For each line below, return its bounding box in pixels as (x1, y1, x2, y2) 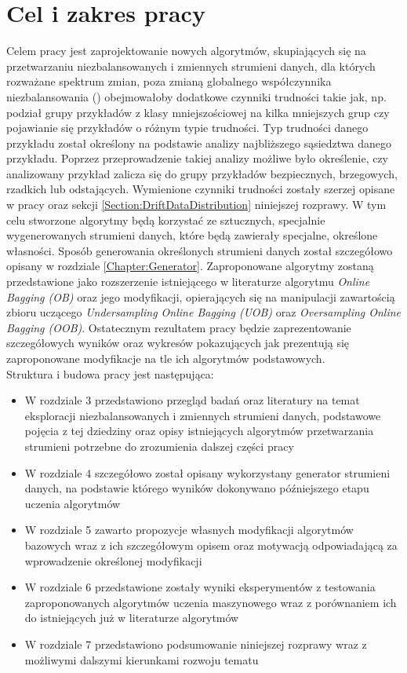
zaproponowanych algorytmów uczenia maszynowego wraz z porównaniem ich (24, 594, 397, 610)
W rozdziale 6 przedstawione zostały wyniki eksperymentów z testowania (24, 579, 376, 595)
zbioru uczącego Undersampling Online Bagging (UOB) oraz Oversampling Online (6, 304, 402, 320)
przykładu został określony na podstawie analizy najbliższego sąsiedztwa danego (6, 134, 391, 151)
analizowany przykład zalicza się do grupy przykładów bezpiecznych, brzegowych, (6, 165, 398, 181)
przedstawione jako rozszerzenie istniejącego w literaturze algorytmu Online (6, 273, 370, 290)
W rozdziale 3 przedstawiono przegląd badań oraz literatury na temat (24, 392, 360, 408)
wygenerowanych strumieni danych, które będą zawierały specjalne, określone (6, 227, 378, 243)
